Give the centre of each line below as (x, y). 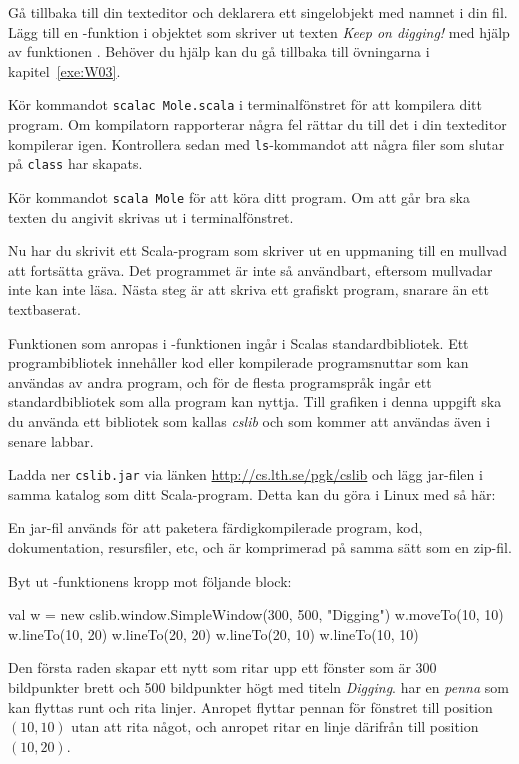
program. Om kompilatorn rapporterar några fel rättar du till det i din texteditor (257, 124)
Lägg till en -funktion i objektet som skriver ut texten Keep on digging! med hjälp (259, 31)
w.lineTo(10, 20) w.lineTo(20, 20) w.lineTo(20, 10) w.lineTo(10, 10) (213, 633)
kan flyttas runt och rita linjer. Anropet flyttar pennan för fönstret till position (250, 706)
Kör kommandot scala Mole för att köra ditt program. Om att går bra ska (239, 196)
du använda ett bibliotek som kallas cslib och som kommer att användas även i (249, 420)
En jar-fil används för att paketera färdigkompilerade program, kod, (215, 527)
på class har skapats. (75, 163)
